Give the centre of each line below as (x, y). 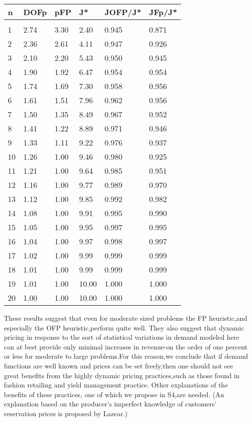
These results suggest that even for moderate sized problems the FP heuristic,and (126, 318)
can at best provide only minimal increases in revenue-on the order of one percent (126, 346)
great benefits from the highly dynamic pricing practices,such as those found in (122, 375)
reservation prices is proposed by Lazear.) (66, 413)
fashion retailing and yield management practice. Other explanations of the (116, 385)
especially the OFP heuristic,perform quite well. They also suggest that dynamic (124, 327)
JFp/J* (163, 12)
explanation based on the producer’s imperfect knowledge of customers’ (110, 404)
